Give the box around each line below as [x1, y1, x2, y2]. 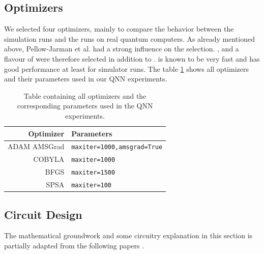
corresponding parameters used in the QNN [17, 100, 153, 111]
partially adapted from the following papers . [4, 240, 144, 251]
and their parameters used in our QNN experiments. [4, 73, 167, 84]
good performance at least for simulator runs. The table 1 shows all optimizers [4, 63, 249, 74]
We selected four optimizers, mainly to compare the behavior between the [4, 23, 234, 34]
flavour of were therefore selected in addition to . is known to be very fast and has [4, 53, 260, 64]
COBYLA [33, 154, 65, 164]
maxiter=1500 [71, 169, 115, 177]
